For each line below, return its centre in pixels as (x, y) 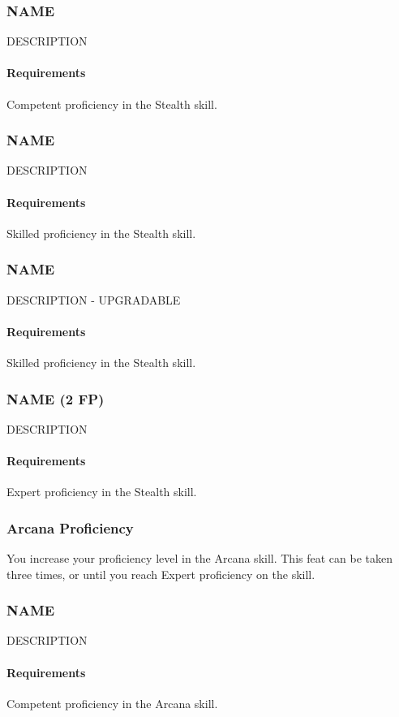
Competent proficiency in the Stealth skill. (112, 104)
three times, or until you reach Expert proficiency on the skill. (161, 574)
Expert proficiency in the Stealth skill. (102, 492)
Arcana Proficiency (70, 527)
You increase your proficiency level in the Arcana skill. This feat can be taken (199, 558)
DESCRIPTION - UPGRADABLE (94, 299)
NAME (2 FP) (56, 398)
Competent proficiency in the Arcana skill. (112, 703)
